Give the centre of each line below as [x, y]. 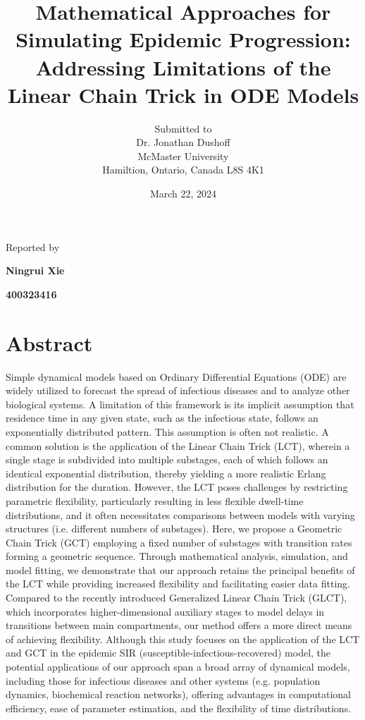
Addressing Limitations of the [183, 67]
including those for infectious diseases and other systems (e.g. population [163, 680]
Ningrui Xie [35, 270]
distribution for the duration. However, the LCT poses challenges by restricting [177, 487]
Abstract [49, 342]
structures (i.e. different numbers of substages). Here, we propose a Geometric [174, 529]
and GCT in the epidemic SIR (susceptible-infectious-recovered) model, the [168, 653]
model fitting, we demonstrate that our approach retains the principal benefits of [180, 569]
